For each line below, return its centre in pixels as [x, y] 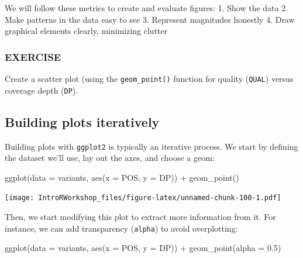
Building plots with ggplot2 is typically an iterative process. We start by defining [151, 146]
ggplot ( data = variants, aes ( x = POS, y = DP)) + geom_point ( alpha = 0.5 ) [143, 248]
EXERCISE [33, 56]
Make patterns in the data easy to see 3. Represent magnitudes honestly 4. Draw [150, 19]
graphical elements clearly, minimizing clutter [86, 31]
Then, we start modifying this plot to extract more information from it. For [140, 217]
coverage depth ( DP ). [42, 90]
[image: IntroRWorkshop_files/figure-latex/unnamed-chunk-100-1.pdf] [143, 198]
